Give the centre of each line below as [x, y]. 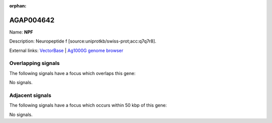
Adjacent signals [30, 95]
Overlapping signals [35, 63]
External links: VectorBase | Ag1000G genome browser [66, 50]
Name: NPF [21, 32]
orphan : [18, 6]
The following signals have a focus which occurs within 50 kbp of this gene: [88, 105]
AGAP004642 [32, 20]
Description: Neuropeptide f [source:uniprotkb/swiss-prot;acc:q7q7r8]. [83, 41]
